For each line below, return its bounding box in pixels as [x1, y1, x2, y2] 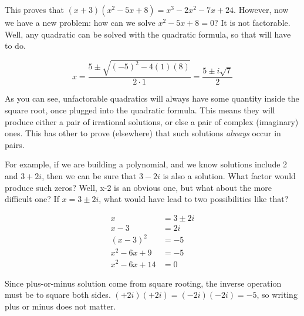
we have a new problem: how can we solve [5, 16, 156, 28]
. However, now [234, 4, 289, 15]
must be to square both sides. [5, 288, 111, 301]
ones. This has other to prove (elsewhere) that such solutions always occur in [5, 127, 281, 139]
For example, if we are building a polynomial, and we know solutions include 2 [5, 158, 288, 170]
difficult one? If [5, 193, 59, 205]
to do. [5, 39, 26, 52]
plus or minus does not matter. [5, 300, 116, 312]
